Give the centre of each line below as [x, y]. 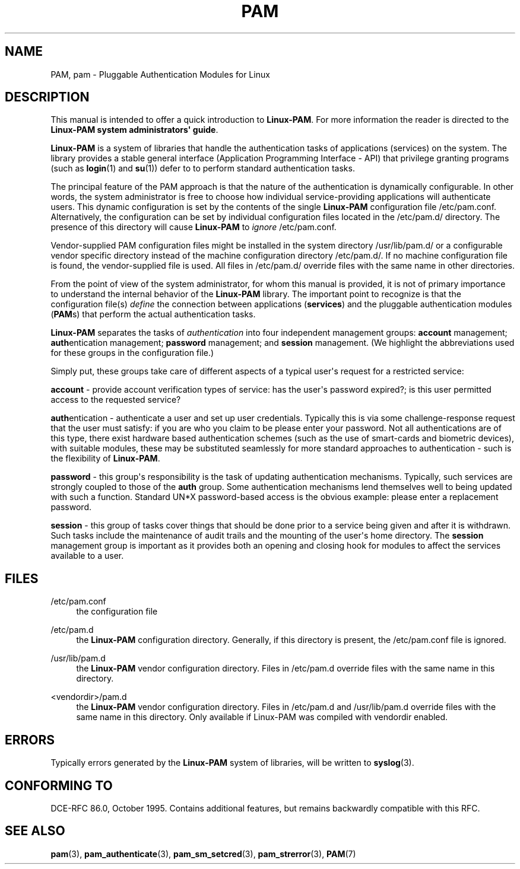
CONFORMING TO [59, 785]
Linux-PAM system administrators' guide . [134, 130]
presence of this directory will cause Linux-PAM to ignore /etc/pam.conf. [194, 227]
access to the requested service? [116, 400]
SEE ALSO [35, 831]
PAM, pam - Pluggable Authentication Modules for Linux [160, 74]
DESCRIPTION [47, 97]
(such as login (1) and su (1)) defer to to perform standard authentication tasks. [203, 168]
